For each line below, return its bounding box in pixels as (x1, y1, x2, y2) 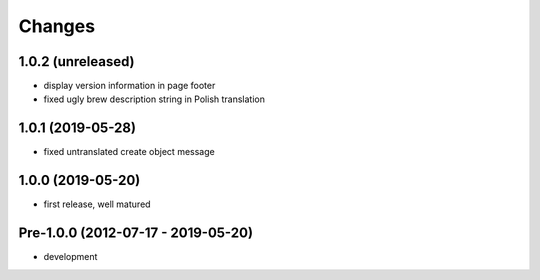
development (43, 251, 98, 263)
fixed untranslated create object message (43, 146, 215, 158)
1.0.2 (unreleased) (18, 53, 135, 70)
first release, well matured (43, 198, 151, 210)
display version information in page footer (43, 80, 216, 92)
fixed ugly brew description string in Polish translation (43, 93, 265, 105)
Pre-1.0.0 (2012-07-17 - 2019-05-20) (18, 225, 254, 242)
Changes (18, 15, 95, 37)
